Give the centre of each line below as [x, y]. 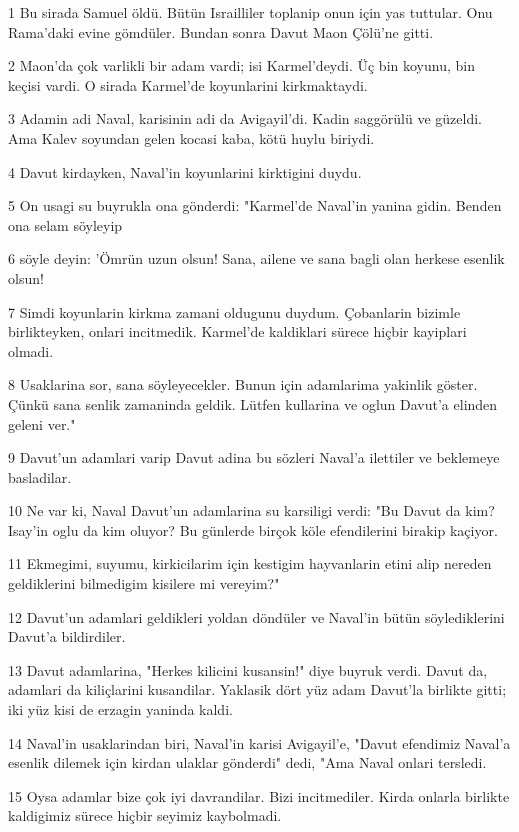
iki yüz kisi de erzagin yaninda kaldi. [120, 709]
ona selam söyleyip [65, 224]
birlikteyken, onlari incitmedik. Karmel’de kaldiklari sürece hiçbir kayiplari [237, 331]
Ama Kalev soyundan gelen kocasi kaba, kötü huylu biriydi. [191, 137]
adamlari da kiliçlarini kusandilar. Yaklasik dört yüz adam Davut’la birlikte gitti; [257, 689]
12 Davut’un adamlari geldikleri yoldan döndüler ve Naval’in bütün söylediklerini [256, 616]
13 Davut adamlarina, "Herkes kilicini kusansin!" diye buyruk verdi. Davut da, [248, 669]
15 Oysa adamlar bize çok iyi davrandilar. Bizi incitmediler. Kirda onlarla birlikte [259, 795]
